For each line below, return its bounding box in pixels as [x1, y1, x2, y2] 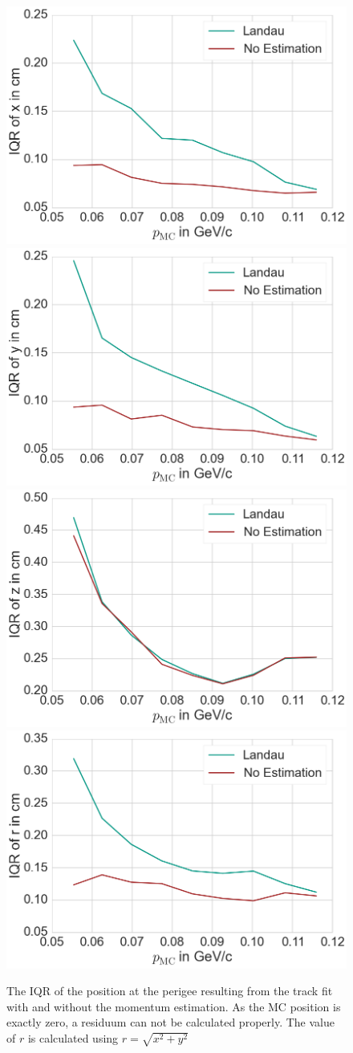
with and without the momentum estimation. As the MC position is [6, 998, 341, 1014]
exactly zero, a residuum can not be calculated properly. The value [6, 1014, 335, 1031]
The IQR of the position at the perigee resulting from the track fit [6, 982, 333, 999]
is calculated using [27, 1029, 119, 1046]
